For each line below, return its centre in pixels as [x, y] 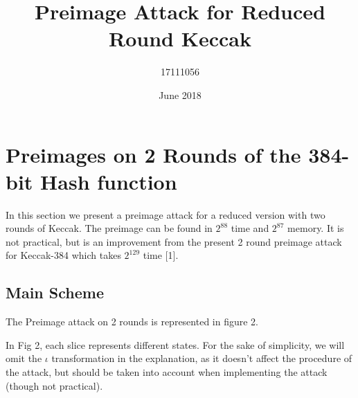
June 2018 [180, 94]
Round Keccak [180, 38]
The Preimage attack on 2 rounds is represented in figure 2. [132, 322]
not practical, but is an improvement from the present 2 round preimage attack [174, 241]
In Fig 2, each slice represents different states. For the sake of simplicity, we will [175, 344]
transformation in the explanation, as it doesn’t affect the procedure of [202, 358]
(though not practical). [54, 385]
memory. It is [316, 228]
